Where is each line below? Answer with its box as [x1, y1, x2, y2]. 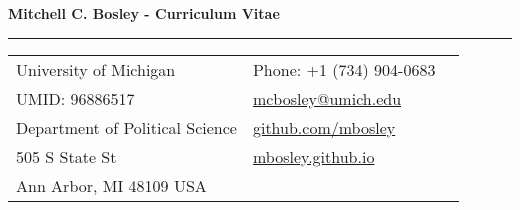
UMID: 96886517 [16, 86, 135, 110]
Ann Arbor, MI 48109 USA [16, 173, 207, 197]
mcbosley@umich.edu [252, 86, 402, 110]
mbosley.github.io [252, 144, 375, 168]
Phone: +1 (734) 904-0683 [252, 57, 436, 81]
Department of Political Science [16, 115, 237, 139]
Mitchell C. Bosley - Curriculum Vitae [8, 3, 280, 23]
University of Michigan [16, 57, 176, 81]
